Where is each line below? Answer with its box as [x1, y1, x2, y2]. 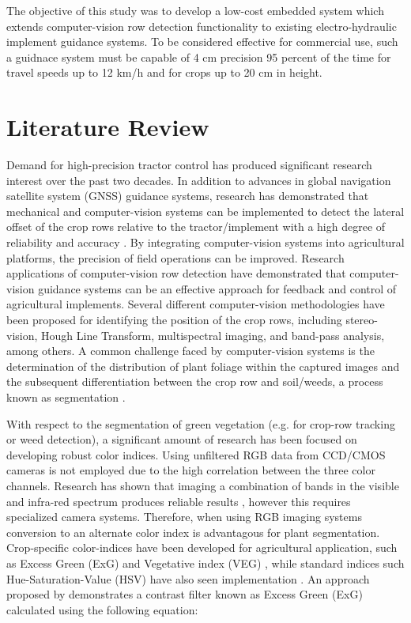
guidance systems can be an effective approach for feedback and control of [38, 280, 397, 296]
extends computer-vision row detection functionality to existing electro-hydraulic [6, 17, 397, 34]
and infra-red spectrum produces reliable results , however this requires [6, 493, 351, 509]
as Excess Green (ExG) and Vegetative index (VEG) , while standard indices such [6, 554, 405, 571]
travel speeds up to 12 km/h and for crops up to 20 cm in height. [6, 64, 322, 81]
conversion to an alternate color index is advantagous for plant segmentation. [6, 523, 380, 540]
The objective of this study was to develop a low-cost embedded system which [6, 2, 384, 18]
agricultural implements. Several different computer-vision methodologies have [6, 296, 385, 312]
